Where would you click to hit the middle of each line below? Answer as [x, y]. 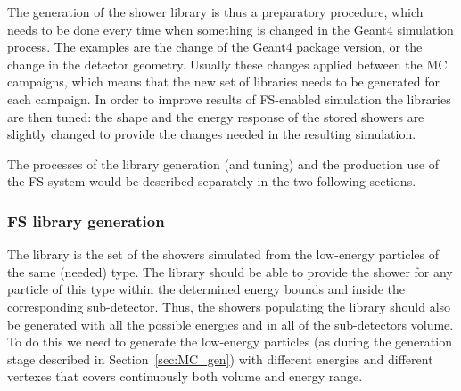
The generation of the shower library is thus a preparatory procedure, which [215, 12]
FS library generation [86, 220]
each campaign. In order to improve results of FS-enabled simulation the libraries [229, 98]
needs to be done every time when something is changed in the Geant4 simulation [230, 29]
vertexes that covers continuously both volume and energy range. [185, 376]
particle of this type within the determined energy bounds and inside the [206, 289]
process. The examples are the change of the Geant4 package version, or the [215, 47]
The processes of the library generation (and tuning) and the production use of [223, 163]
